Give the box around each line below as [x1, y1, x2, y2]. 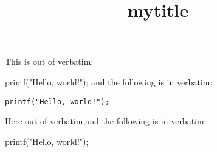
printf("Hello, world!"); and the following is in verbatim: [5, 75, 213, 88]
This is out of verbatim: [5, 55, 94, 68]
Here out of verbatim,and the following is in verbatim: [5, 114, 207, 127]
